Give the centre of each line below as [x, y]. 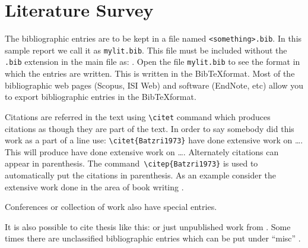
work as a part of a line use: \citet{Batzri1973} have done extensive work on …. [154, 140]
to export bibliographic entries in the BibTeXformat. [101, 97]
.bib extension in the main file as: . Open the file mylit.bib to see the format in [153, 62]
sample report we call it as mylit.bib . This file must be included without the [146, 50]
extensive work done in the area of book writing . [94, 186]
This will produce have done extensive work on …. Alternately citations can [142, 151]
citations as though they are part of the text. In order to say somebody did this [150, 128]
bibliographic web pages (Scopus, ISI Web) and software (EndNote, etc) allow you [154, 85]
